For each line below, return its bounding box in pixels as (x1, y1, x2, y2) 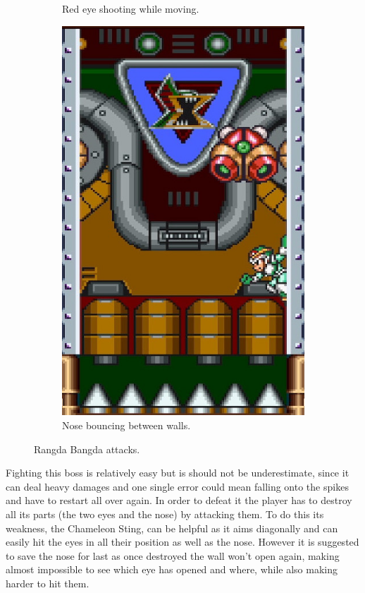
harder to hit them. (6, 575, 89, 590)
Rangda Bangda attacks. (34, 441, 140, 456)
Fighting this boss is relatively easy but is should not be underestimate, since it (6, 465, 349, 480)
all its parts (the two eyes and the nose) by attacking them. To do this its (6, 507, 324, 522)
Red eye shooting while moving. (62, 1, 199, 16)
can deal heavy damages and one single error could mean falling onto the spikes (6, 479, 349, 493)
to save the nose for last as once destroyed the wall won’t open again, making (6, 548, 340, 563)
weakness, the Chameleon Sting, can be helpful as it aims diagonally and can (6, 520, 338, 535)
